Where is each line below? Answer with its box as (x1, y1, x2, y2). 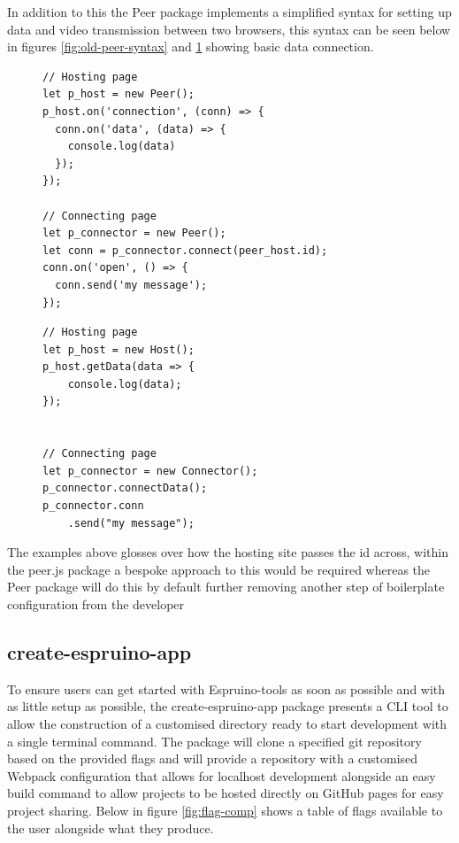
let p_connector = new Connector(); (42, 464, 258, 477)
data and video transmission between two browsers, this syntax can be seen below (7, 19, 451, 38)
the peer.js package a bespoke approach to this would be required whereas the (7, 560, 431, 578)
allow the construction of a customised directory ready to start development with (7, 714, 448, 732)
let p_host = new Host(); (42, 343, 195, 356)
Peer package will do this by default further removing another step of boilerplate (7, 577, 445, 596)
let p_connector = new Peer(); (42, 227, 226, 240)
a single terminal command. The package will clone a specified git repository (7, 731, 422, 750)
